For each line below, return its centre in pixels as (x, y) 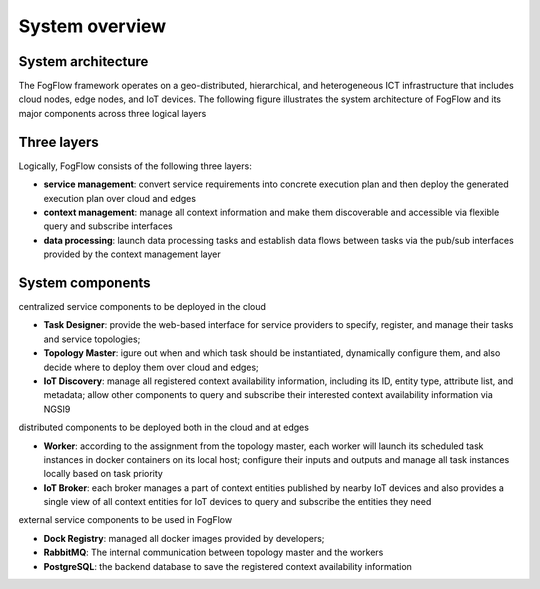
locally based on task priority (103, 474)
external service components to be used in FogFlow (125, 520)
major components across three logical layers (112, 113)
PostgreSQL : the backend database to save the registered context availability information (227, 566)
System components (84, 282)
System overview (92, 26)
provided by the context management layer (132, 254)
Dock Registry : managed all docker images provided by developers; (184, 538)
